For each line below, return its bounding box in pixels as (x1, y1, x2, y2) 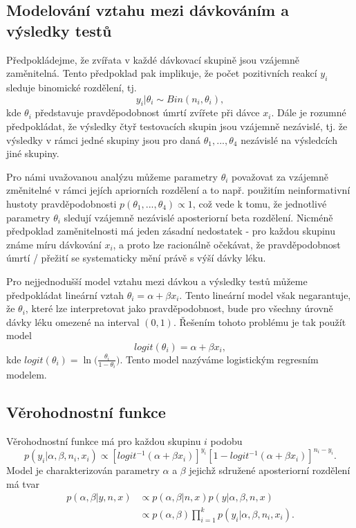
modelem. (6, 367, 47, 382)
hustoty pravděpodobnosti (6, 196, 117, 210)
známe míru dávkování (6, 237, 102, 251)
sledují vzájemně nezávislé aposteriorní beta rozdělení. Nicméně (64, 210, 333, 224)
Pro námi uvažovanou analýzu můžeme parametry (6, 169, 218, 183)
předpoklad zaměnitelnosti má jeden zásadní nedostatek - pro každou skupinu (6, 224, 336, 238)
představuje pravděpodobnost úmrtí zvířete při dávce (35, 105, 260, 120)
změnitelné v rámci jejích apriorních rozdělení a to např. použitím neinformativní (6, 183, 350, 197)
